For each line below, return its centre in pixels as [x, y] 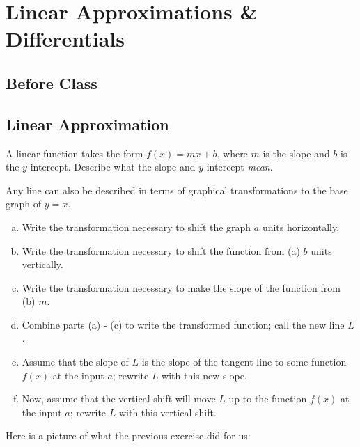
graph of [24, 204]
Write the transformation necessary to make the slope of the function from [181, 287]
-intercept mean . [238, 167]
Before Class [52, 83]
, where [232, 153]
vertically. [42, 264]
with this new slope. [204, 375]
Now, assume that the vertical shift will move [119, 399]
